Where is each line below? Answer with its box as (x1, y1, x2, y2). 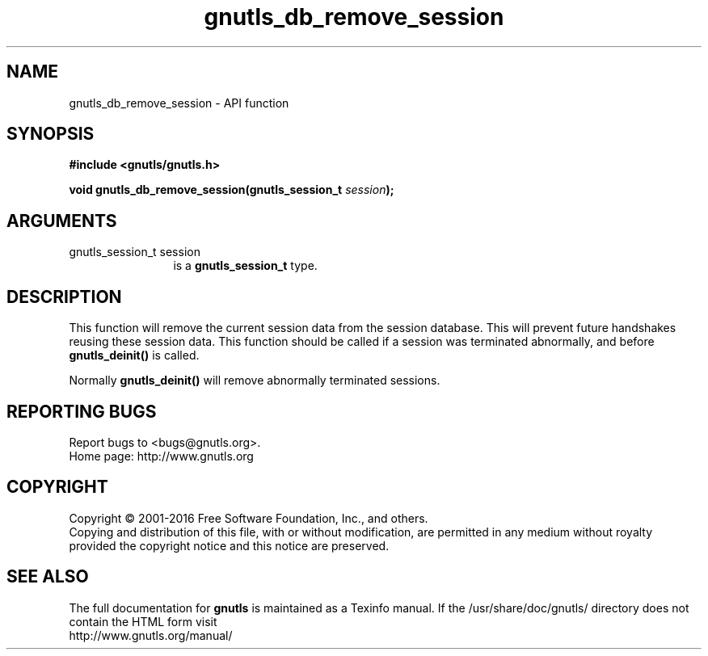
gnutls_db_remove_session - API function (69, 95, 289, 110)
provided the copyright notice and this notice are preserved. (69, 538, 390, 553)
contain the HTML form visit (69, 614, 217, 629)
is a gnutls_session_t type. (173, 259, 318, 273)
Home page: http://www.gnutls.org (69, 448, 254, 463)
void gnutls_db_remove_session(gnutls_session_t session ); (69, 183, 394, 197)
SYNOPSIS (6, 124, 95, 145)
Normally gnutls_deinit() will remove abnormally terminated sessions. (69, 373, 440, 388)
